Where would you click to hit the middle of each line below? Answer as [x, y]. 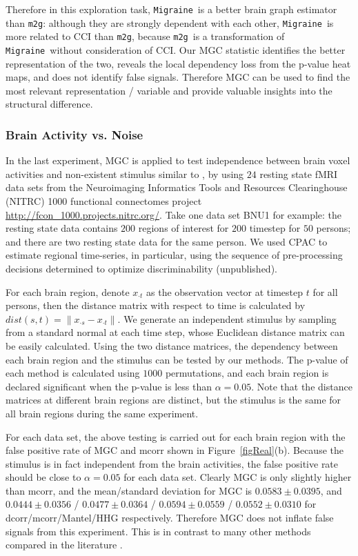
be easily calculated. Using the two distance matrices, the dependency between [172, 345]
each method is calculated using [73, 373]
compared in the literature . [64, 545]
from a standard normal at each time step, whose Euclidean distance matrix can [175, 332]
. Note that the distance [302, 386]
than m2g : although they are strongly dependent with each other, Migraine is [170, 22]
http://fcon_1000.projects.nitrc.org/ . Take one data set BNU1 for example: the [174, 214]
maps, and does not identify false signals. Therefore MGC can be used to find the [178, 77]
